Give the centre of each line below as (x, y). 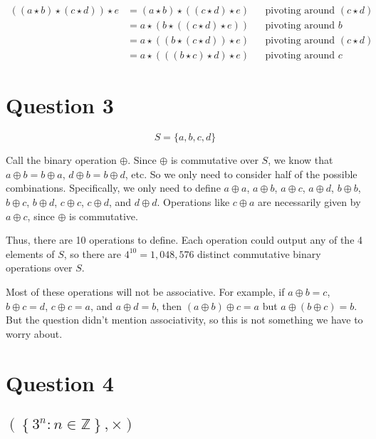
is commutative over (214, 160)
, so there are (93, 253)
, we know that (301, 160)
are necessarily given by (309, 202)
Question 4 (60, 382)
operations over (39, 268)
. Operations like (193, 202)
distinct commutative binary (259, 253)
